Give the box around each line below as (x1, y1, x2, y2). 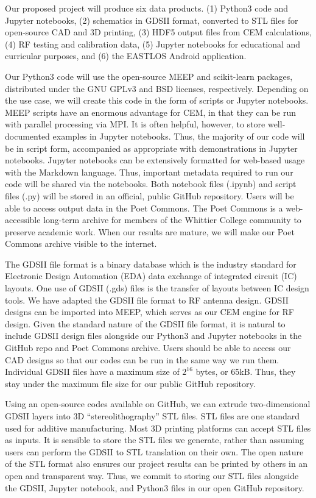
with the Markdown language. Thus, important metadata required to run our (5, 165, 293, 178)
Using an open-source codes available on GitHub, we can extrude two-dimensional (5, 397, 311, 410)
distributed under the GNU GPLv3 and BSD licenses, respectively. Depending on (5, 82, 309, 94)
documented (5, 129, 50, 142)
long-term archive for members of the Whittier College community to (43, 213, 301, 226)
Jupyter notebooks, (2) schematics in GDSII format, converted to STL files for (5, 13, 298, 26)
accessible (5, 213, 41, 226)
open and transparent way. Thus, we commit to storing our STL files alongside (5, 469, 299, 482)
